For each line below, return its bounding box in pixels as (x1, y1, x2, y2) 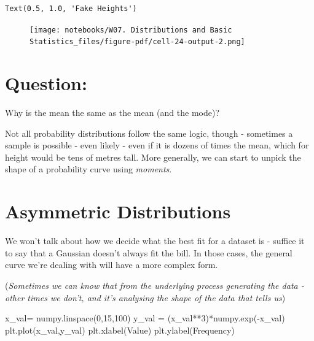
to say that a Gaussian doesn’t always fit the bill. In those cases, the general (5, 246, 292, 259)
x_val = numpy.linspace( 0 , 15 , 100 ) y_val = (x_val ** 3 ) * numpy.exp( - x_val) (5, 312, 285, 324)
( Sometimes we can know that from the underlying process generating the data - (5, 278, 304, 291)
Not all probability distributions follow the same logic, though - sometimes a (5, 126, 293, 139)
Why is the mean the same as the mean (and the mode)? (5, 106, 220, 119)
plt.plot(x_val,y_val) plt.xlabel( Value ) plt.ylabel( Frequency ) (5, 323, 235, 336)
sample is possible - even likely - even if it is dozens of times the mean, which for (5, 139, 309, 151)
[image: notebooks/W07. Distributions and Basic (29, 25, 232, 34)
